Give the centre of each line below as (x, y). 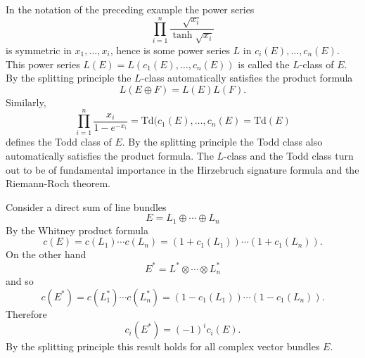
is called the (264, 64)
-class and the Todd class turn (289, 156)
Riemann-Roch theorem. (58, 183)
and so (20, 281)
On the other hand (46, 254)
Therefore (26, 313)
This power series (43, 64)
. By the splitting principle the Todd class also (222, 142)
